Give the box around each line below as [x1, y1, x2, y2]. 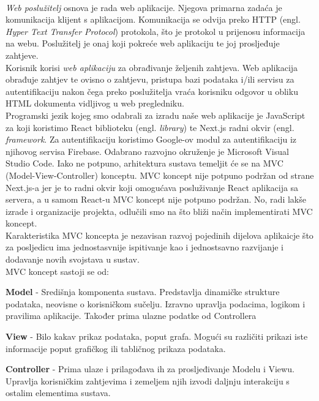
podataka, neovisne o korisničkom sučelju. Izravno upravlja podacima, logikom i [6, 297, 306, 310]
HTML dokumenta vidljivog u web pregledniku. [6, 97, 184, 110]
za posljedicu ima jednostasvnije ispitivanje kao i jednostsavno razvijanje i [6, 241, 283, 253]
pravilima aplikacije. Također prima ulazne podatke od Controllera [6, 309, 257, 322]
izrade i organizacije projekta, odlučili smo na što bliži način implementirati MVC [6, 204, 313, 217]
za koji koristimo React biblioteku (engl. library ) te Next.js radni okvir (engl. [6, 121, 295, 133]
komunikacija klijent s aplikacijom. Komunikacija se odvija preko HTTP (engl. [6, 13, 301, 26]
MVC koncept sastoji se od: [6, 264, 109, 277]
